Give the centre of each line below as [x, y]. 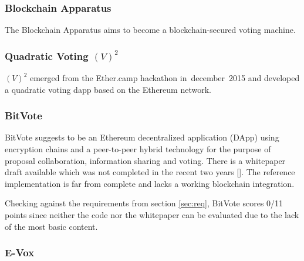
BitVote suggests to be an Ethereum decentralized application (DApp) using [142, 137]
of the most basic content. [51, 226]
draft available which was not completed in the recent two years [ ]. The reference [150, 172]
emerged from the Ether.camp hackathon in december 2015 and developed [165, 78]
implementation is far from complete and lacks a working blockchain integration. [150, 183]
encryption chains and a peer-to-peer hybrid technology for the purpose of [138, 149]
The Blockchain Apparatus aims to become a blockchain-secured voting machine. [150, 30]
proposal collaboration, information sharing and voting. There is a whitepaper [145, 160]
